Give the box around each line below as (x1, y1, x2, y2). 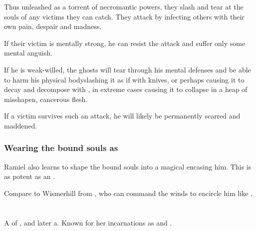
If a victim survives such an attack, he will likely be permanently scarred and (4, 110, 241, 121)
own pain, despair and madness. (4, 21, 102, 31)
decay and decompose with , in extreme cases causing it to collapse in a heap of (4, 84, 248, 94)
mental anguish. (4, 47, 52, 58)
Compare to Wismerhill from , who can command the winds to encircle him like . (4, 187, 253, 198)
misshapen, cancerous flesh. (4, 93, 88, 104)
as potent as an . (4, 171, 55, 181)
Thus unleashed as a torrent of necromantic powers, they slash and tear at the (4, 1, 244, 11)
